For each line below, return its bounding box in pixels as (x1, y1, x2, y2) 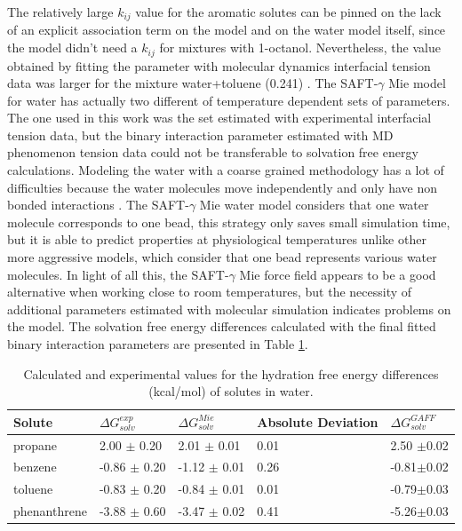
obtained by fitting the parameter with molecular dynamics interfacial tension (7, 56, 431, 75)
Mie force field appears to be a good (239, 265, 436, 283)
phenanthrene (13, 502, 87, 520)
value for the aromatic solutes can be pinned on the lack (135, 3, 442, 20)
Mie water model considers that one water (199, 195, 429, 214)
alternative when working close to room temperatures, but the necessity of (7, 282, 412, 301)
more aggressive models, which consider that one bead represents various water (7, 248, 437, 266)
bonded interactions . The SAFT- (7, 195, 189, 214)
